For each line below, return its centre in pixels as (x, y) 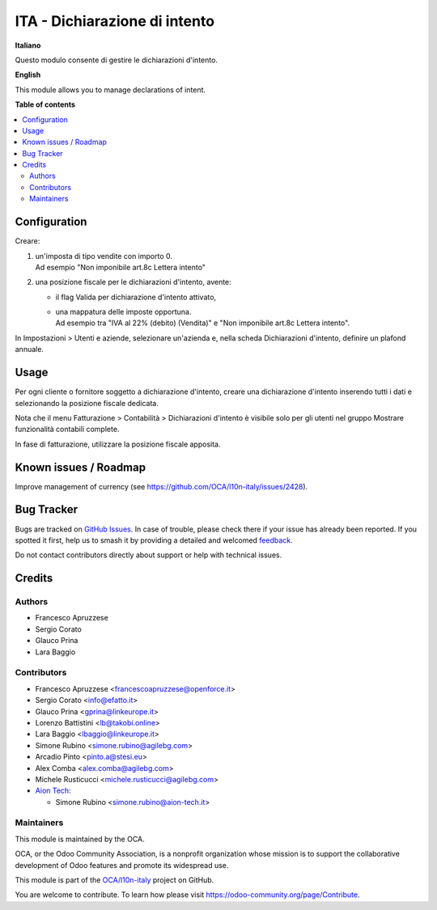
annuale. (30, 349)
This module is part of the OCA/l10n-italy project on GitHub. (115, 880)
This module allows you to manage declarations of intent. (110, 90)
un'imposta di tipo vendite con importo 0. (104, 256)
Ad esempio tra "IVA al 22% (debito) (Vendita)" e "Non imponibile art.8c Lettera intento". (203, 323)
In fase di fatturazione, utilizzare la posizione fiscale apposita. (118, 444)
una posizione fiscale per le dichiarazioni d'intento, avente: (134, 282)
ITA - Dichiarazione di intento (115, 21)
